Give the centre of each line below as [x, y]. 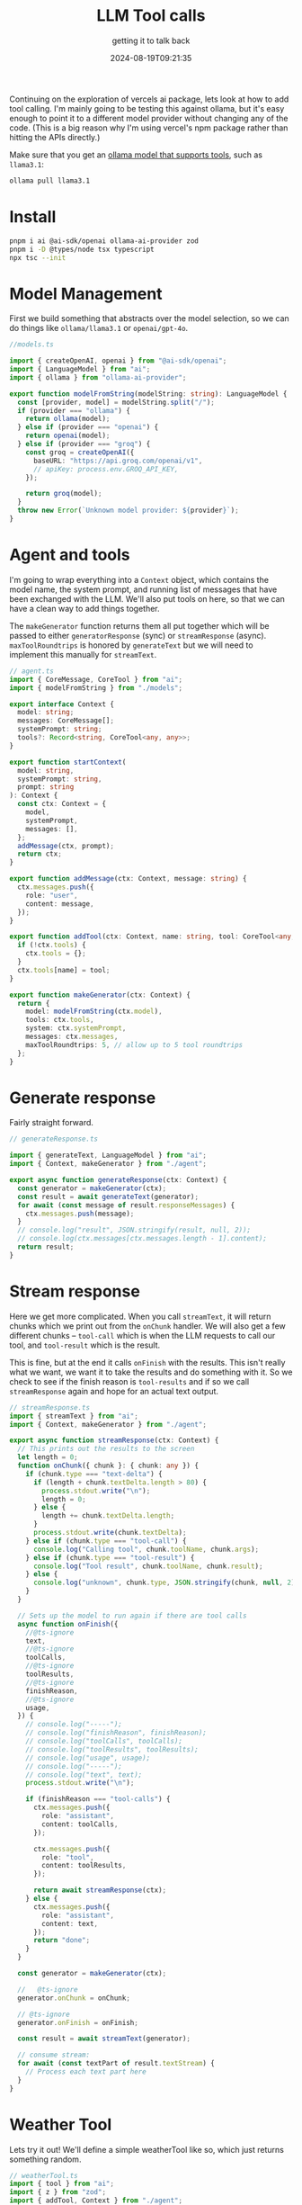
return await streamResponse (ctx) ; [100, 1890]
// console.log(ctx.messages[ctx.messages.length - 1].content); [142, 1239]
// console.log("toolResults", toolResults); [112, 1749]
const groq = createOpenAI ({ [80, 452]
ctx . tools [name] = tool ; [64, 970]
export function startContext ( [68, 762]
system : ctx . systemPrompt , [76, 1028]
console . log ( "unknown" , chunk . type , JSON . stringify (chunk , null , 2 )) [166, 1583]
